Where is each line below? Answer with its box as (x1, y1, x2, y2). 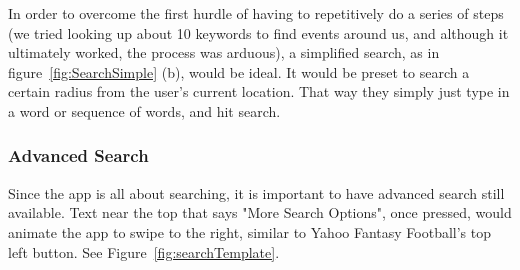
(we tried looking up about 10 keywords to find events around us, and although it (8, 22, 509, 43)
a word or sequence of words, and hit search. (8, 100, 281, 121)
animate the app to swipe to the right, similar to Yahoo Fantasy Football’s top (8, 221, 492, 242)
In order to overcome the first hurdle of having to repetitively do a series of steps (8, 3, 504, 23)
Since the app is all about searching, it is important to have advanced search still (8, 182, 505, 203)
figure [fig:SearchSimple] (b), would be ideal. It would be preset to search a (8, 61, 470, 82)
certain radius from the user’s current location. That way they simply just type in (8, 81, 510, 102)
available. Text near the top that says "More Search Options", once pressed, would (8, 202, 512, 223)
